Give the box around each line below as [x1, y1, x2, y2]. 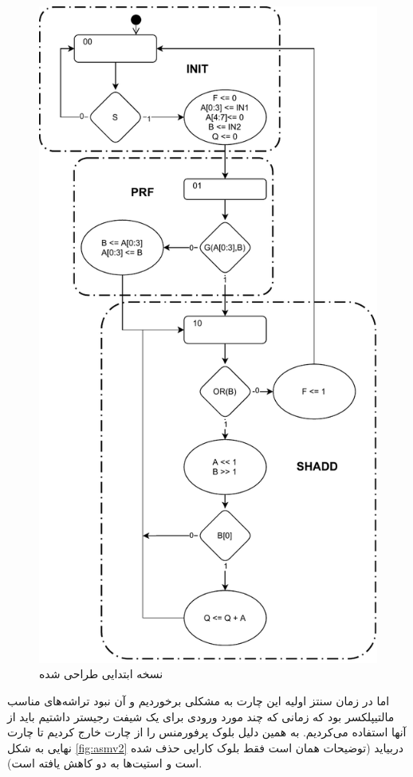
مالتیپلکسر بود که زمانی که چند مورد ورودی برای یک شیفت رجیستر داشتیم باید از [7, 708, 395, 724]
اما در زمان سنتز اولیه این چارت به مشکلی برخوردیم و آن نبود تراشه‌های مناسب [7, 693, 390, 709]
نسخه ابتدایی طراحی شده [39, 665, 163, 682]
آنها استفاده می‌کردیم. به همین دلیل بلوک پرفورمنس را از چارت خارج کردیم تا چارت [7, 724, 407, 740]
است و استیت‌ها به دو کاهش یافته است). [7, 755, 203, 771]
